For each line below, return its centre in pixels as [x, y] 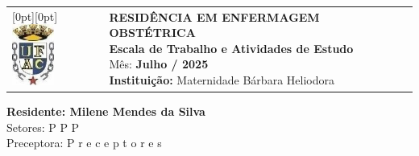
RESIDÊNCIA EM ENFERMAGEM [214, 16]
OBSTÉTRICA [152, 33]
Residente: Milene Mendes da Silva [106, 111]
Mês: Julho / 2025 [159, 64]
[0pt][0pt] [35, 16]
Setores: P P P [43, 127]
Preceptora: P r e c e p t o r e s [84, 143]
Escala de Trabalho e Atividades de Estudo [231, 48]
